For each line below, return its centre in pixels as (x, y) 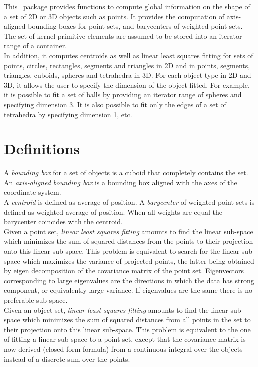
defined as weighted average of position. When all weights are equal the (113, 211)
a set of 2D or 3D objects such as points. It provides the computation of (114, 16)
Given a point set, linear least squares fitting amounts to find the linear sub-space (129, 231)
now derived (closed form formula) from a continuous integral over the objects (123, 348)
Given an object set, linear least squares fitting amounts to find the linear (116, 309)
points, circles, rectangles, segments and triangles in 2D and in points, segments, (127, 65)
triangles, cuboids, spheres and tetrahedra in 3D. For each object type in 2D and (128, 75)
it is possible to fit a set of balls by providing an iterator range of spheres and (123, 95)
